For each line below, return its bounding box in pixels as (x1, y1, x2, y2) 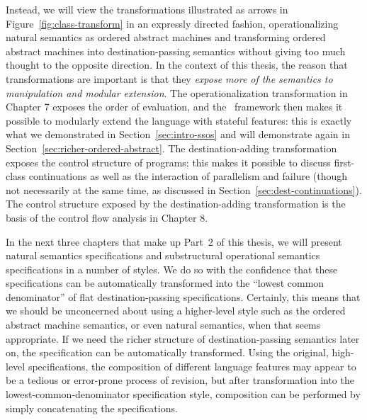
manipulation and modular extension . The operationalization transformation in (6, 85, 348, 100)
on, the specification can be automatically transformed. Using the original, (6, 345, 329, 360)
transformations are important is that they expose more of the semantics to (6, 71, 333, 86)
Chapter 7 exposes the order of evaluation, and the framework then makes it (6, 99, 343, 114)
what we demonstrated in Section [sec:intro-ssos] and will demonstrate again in (6, 127, 350, 142)
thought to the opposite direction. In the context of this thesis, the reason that (6, 57, 348, 72)
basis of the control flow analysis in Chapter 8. (6, 210, 208, 225)
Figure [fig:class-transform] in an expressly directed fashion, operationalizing (6, 16, 339, 30)
